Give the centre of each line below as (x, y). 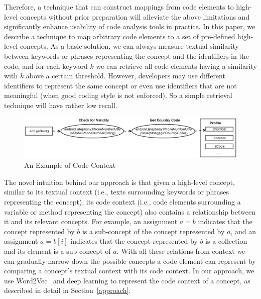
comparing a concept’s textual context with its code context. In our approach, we (129, 271)
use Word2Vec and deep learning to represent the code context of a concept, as (127, 280)
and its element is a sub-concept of (57, 251)
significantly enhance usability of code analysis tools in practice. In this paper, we (130, 26)
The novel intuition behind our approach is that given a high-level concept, (119, 182)
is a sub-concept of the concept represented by (153, 231)
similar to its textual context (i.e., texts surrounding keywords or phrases (116, 192)
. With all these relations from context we (181, 251)
